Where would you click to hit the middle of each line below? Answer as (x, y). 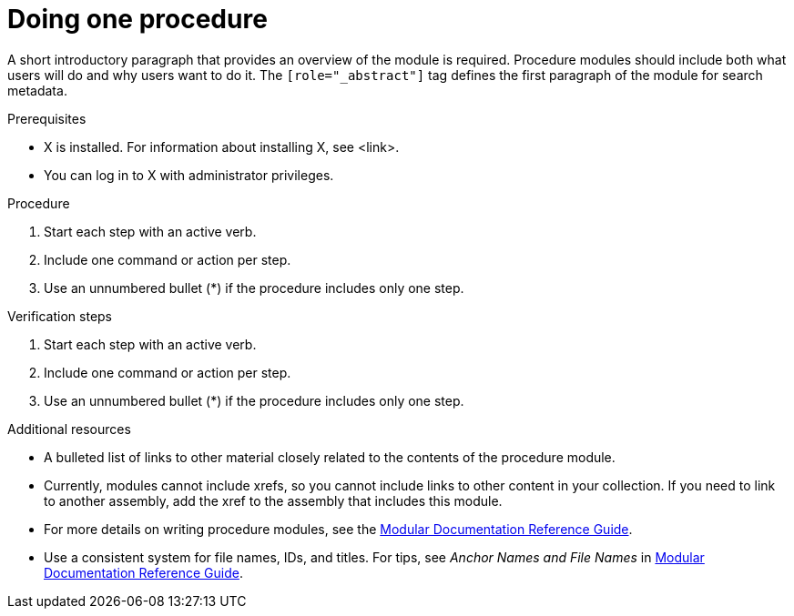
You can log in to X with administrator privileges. (189, 175)
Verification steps (60, 316)
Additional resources (69, 429)
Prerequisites (47, 118)
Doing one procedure (137, 19)
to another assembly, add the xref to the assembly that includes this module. (273, 500)
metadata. (37, 90)
